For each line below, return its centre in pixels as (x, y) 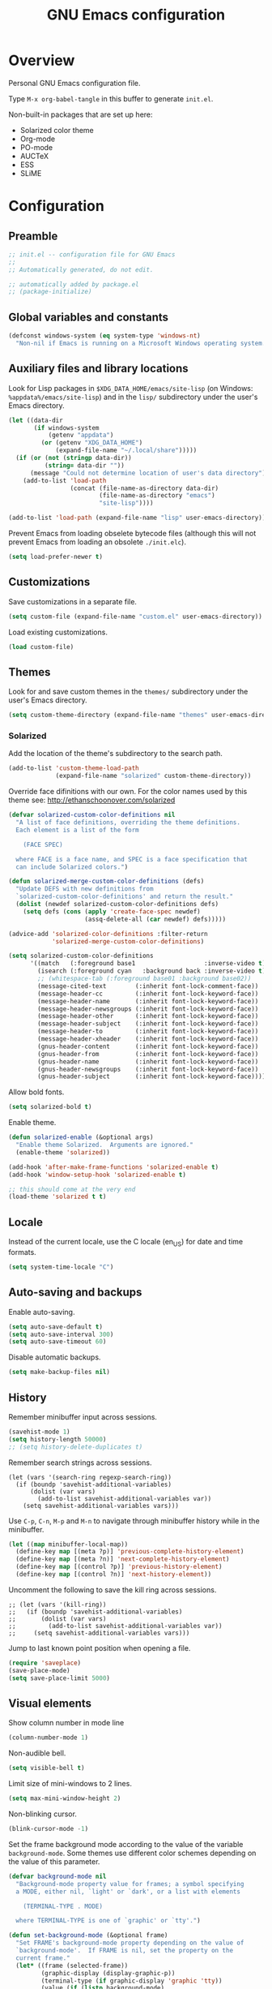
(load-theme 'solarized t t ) (57, 1197)
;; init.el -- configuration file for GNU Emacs (92, 254)
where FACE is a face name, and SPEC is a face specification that (132, 859)
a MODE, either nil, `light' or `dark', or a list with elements (128, 1892)
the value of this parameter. (54, 1861)
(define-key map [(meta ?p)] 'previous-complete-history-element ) (130, 1552)
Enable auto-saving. (42, 1312)
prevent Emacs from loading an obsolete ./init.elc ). (97, 542)
